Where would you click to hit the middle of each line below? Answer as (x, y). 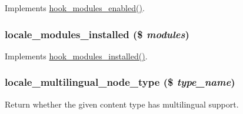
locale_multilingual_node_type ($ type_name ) (120, 82)
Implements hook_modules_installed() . (76, 56)
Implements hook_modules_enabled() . (75, 8)
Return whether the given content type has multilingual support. (122, 104)
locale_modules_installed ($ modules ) (97, 34)
